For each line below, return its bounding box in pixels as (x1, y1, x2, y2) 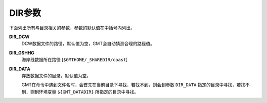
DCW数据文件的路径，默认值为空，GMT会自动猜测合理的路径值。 (21, 41, 155, 47)
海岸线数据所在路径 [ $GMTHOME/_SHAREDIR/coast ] (21, 57, 128, 63)
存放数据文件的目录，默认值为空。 (21, 72, 91, 79)
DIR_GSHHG (9, 50, 35, 55)
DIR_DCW (9, 34, 30, 40)
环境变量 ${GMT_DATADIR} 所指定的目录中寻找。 (39, 89, 138, 95)
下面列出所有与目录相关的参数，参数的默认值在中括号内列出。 (9, 25, 135, 31)
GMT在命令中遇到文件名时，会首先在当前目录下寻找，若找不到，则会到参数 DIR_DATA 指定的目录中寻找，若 (21, 82, 241, 88)
